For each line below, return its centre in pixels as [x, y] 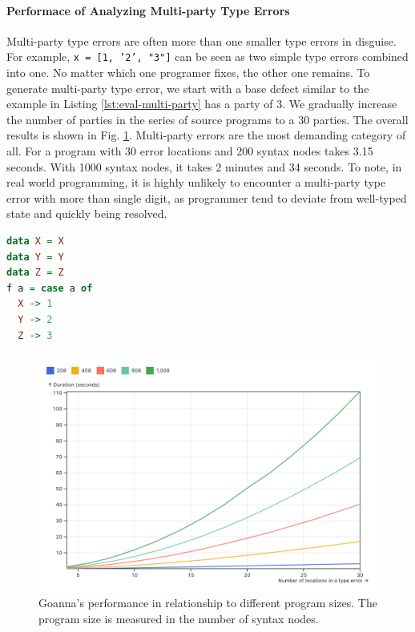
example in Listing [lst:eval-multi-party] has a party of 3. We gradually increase [202, 104]
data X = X [35, 241]
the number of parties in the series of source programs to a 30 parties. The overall [207, 119]
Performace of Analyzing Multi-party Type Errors [148, 10]
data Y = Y [35, 257]
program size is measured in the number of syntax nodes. [179, 618]
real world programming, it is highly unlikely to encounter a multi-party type [196, 182]
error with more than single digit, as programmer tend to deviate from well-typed [207, 197]
